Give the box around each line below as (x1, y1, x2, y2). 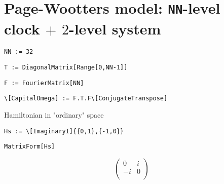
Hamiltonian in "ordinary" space (4, 109, 104, 120)
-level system (68, 18, 161, 39)
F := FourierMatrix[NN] (4, 79, 84, 87)
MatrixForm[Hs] (4, 143, 55, 151)
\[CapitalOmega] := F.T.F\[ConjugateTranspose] (4, 95, 168, 102)
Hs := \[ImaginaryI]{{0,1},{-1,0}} (4, 127, 124, 135)
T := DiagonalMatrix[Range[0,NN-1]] (4, 64, 128, 71)
